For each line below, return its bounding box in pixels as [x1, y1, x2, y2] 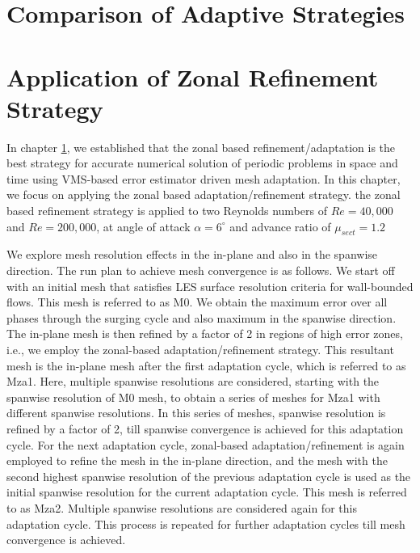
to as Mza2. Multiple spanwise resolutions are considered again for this [6, 499, 357, 516]
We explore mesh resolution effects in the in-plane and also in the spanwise [6, 246, 378, 263]
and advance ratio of [229, 217, 331, 234]
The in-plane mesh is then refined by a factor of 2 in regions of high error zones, [6, 325, 403, 342]
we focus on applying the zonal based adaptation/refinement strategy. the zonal [6, 186, 401, 203]
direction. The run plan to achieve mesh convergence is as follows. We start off [6, 262, 395, 279]
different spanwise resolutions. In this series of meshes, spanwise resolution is [6, 404, 386, 421]
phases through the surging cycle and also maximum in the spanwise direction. [6, 309, 397, 326]
